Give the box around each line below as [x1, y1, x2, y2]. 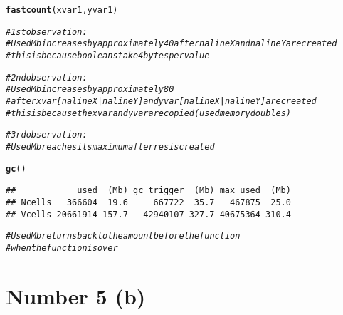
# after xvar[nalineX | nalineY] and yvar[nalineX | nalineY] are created [6, 95, 317, 106]
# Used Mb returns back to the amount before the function [6, 231, 241, 242]
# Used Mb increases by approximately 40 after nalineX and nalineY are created [6, 38, 337, 49]
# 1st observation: [6, 26, 88, 37]
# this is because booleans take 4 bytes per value [6, 50, 210, 61]
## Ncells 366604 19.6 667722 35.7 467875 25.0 [6, 197, 291, 207]
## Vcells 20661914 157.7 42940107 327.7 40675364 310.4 [6, 209, 291, 220]
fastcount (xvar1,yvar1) [6, 5, 118, 15]
